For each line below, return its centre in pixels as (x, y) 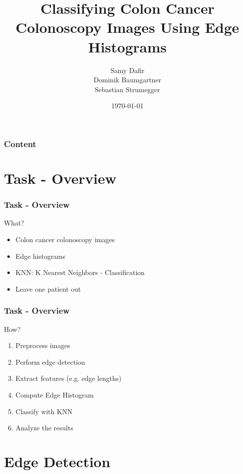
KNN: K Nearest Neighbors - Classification (80, 272)
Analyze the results (44, 428)
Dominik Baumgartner (127, 80)
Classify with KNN (44, 411)
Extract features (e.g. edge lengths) (68, 378)
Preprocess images (43, 345)
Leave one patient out (48, 288)
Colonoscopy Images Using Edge (127, 27)
